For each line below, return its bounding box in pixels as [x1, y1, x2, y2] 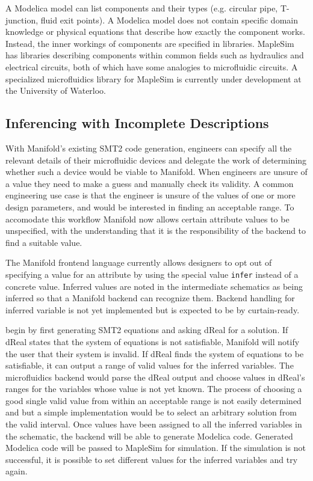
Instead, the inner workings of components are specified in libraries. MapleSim [5, 37, 294, 49]
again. [5, 465, 28, 477]
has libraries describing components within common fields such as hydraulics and [5, 49, 304, 61]
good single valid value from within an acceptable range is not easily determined [5, 394, 302, 406]
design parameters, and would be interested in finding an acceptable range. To [5, 200, 294, 213]
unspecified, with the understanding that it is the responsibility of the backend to [5, 224, 306, 237]
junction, [5, 13, 39, 26]
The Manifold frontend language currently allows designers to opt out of [5, 256, 272, 269]
